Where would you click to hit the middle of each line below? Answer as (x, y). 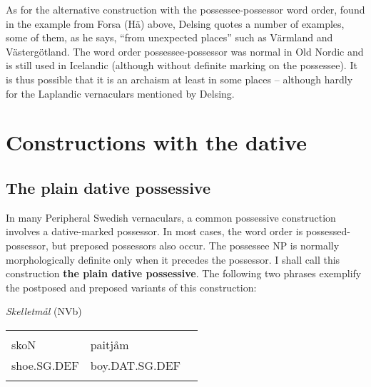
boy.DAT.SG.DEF (136, 365)
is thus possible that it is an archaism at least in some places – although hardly (179, 79)
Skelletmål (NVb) (44, 311)
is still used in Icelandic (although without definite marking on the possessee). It (182, 65)
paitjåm (110, 344)
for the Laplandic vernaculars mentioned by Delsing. (120, 93)
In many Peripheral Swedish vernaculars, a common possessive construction (171, 217)
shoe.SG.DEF (45, 365)
